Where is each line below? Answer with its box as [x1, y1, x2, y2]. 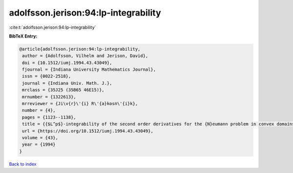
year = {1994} [22, 142, 56, 147]
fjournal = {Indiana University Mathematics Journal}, [22, 67, 156, 73]
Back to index [9, 161, 37, 167]
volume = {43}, [22, 135, 59, 140]
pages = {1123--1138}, [22, 115, 77, 120]
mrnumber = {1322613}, [22, 94, 77, 99]
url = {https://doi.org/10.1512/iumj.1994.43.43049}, [22, 128, 153, 134]
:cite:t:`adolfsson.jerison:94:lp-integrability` [9, 24, 96, 30]
